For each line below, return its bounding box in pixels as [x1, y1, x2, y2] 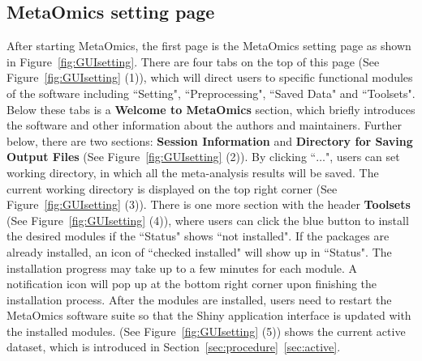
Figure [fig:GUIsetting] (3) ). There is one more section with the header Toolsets [6, 196, 411, 213]
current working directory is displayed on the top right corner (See [6, 180, 338, 197]
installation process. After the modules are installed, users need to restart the [6, 291, 392, 308]
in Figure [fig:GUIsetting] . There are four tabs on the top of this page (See [6, 53, 380, 70]
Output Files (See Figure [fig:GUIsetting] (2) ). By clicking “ [6, 148, 316, 165]
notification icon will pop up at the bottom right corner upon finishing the [6, 275, 377, 292]
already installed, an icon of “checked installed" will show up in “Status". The [6, 243, 392, 260]
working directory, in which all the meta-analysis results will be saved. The [6, 164, 379, 180]
